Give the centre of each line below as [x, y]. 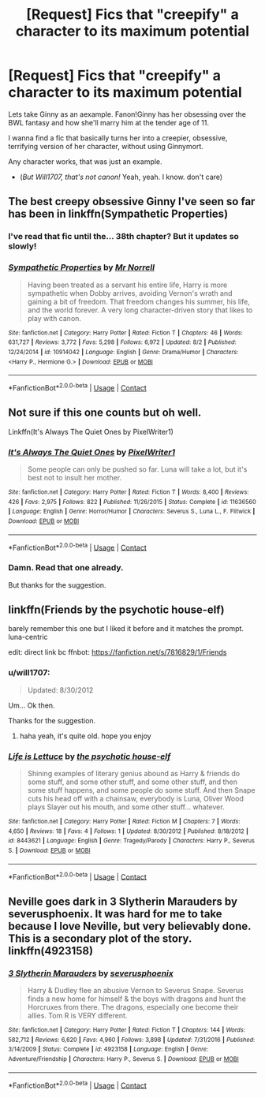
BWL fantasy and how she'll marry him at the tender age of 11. [109, 122]
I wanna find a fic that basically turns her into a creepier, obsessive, [118, 138]
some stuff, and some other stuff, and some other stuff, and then [132, 782]
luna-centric [28, 637]
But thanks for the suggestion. [57, 584]
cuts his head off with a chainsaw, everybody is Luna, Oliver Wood [136, 798]
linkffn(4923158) [50, 951]
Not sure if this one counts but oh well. [105, 413]
